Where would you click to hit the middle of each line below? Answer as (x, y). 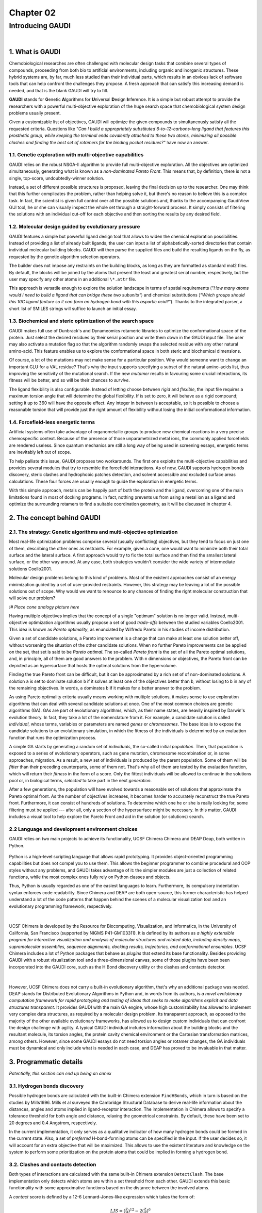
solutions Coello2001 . (31, 569)
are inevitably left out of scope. (40, 452)
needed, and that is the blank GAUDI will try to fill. (59, 90)
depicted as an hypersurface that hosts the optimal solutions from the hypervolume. (93, 665)
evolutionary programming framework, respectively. (61, 906)
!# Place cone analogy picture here (44, 607)
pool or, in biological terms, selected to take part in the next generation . (80, 781)
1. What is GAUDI (35, 52)
